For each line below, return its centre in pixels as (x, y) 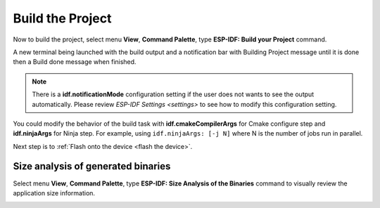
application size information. (54, 193)
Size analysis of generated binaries (92, 166)
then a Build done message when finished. (75, 62)
